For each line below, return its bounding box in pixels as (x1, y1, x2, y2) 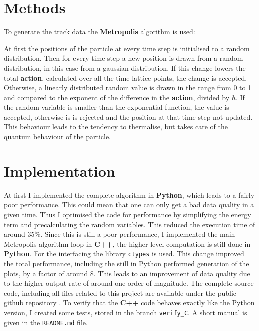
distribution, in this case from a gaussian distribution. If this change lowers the (4, 62, 246, 73)
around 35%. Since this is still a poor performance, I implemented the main (4, 229, 235, 239)
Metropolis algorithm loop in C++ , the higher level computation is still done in (4, 238, 251, 249)
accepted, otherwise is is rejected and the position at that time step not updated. (4, 111, 253, 122)
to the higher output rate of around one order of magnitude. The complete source (4, 278, 254, 288)
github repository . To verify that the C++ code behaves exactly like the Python (4, 297, 255, 308)
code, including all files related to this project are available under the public (4, 287, 237, 298)
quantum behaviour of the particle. (4, 131, 111, 142)
